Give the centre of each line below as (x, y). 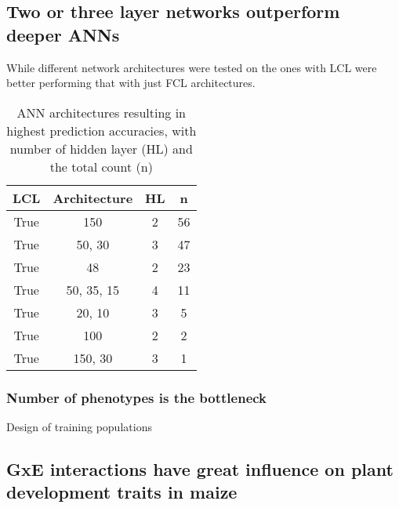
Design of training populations (79, 426)
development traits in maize (122, 492)
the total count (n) (101, 166)
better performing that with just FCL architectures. (131, 83)
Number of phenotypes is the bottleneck (137, 397)
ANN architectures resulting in (102, 112)
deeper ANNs (63, 34)
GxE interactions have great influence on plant (200, 468)
